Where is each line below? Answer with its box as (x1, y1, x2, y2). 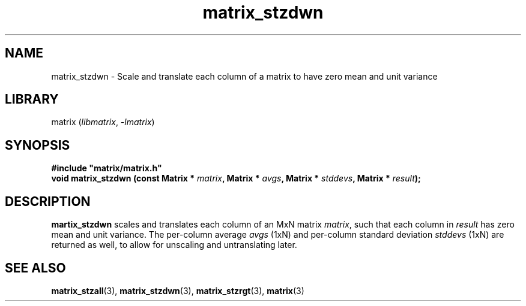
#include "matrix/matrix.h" (51, 163, 162, 174)
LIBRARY (5, 92, 59, 107)
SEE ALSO (5, 260, 66, 275)
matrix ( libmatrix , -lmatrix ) (51, 117, 155, 128)
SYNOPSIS (5, 137, 70, 153)
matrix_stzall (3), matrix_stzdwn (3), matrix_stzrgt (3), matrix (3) (51, 285, 304, 296)
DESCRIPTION (5, 193, 91, 209)
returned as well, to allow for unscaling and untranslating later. (51, 240, 297, 250)
